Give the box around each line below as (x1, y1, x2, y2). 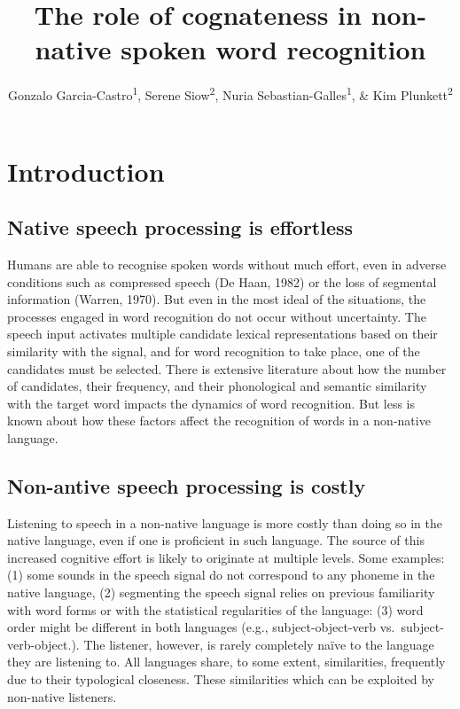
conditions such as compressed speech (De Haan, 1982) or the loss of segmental (7, 272, 437, 291)
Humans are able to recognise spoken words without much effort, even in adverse (7, 254, 447, 273)
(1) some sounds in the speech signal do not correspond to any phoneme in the (7, 565, 435, 584)
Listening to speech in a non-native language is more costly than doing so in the (7, 513, 442, 532)
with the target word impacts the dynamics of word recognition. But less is (7, 393, 415, 412)
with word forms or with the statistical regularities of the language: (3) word (7, 600, 424, 619)
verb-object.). (7, 635, 80, 653)
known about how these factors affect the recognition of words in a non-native (7, 411, 431, 430)
